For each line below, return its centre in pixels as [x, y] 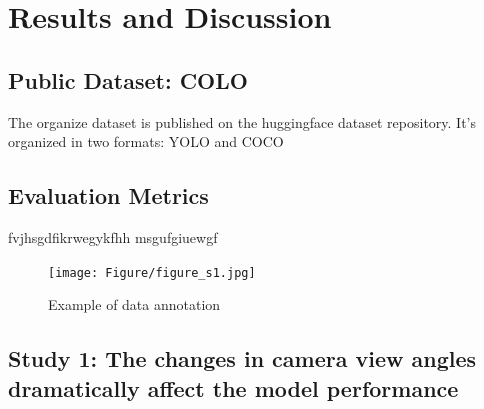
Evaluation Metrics [108, 195]
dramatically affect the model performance [233, 387]
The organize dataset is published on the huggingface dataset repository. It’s [242, 121]
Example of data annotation [134, 304]
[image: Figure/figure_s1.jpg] [152, 272]
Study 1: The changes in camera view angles [242, 358]
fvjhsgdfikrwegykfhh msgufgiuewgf [113, 236]
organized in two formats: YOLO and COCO [146, 141]
